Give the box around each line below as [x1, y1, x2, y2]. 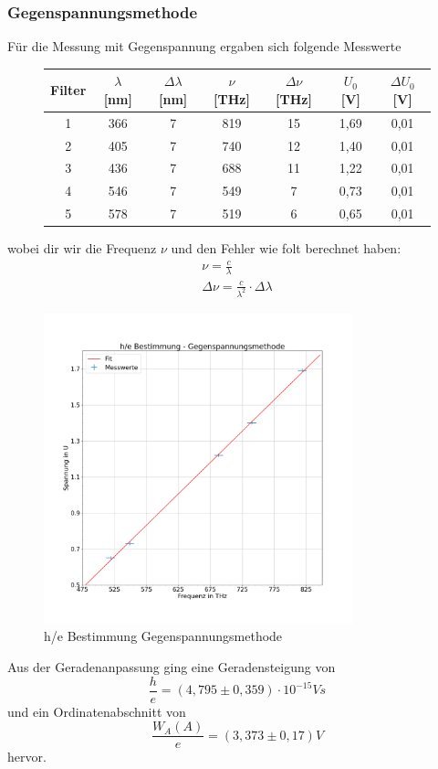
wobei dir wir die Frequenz [7, 239, 157, 258]
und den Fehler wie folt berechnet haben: [171, 239, 401, 258]
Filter [50, 80, 87, 100]
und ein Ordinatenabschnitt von [7, 701, 186, 721]
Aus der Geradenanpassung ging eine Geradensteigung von [7, 657, 336, 676]
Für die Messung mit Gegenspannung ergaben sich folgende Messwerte [7, 37, 401, 56]
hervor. [7, 747, 47, 766]
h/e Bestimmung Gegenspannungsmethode [44, 626, 283, 646]
